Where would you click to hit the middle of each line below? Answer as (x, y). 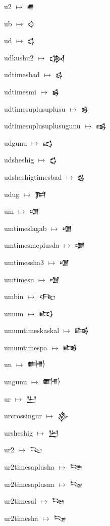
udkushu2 (19, 57)
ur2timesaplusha (29, 467)
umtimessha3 (24, 262)
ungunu (16, 382)
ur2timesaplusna (29, 484)
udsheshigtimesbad (33, 176)
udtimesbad (22, 74)
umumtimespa (26, 347)
